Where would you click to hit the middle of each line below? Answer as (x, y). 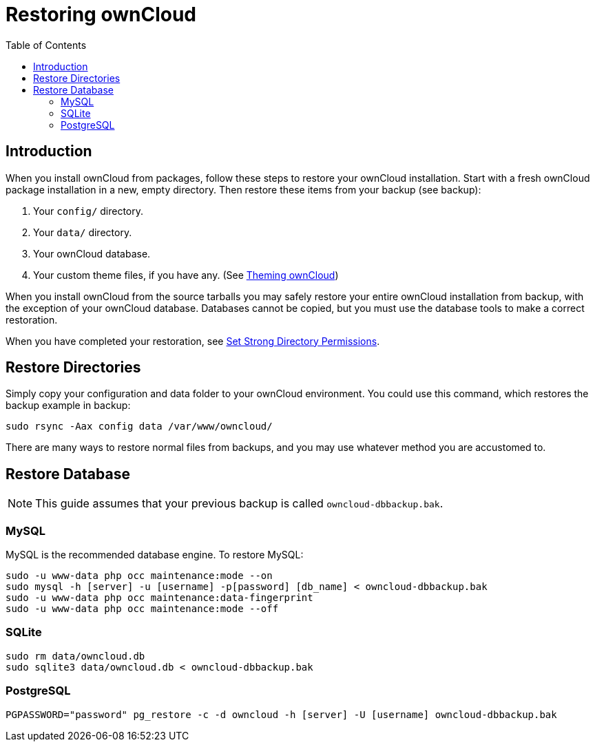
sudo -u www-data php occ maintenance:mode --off (142, 609)
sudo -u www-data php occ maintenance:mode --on (139, 576)
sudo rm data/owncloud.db (75, 656)
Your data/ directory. (83, 232)
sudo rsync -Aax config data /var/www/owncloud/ (139, 427)
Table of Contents (46, 45)
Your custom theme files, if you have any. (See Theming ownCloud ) (186, 275)
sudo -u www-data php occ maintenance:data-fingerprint (159, 598)
